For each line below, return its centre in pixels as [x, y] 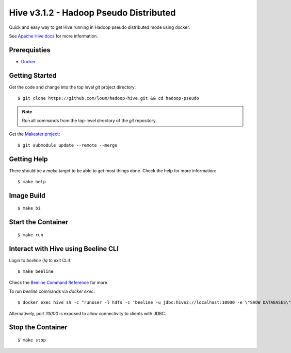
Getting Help [28, 159]
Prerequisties [30, 50]
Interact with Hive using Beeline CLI [64, 249]
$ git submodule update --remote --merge [67, 145]
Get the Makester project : [34, 134]
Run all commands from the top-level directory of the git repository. [89, 120]
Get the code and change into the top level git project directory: [72, 87]
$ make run [31, 235]
